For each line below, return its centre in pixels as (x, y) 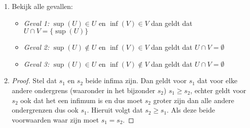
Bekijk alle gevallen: (42, 6)
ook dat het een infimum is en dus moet (81, 100)
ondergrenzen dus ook (45, 110)
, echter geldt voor (218, 90)
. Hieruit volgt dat (115, 110)
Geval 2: (36, 47)
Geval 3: (36, 64)
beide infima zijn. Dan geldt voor (136, 80)
